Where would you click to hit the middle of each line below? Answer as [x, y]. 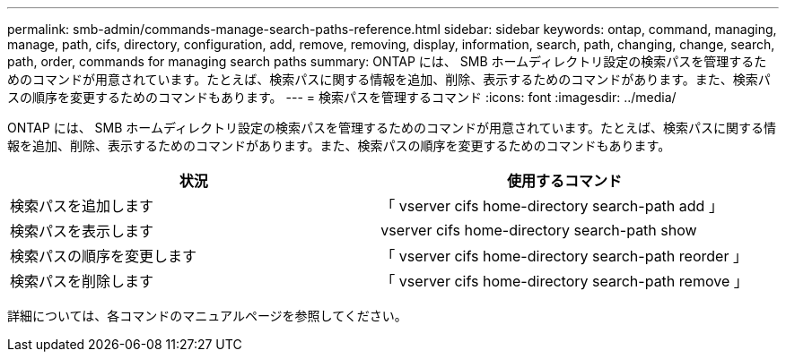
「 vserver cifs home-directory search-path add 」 [552, 206]
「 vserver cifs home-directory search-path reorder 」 [564, 256]
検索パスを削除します [82, 281]
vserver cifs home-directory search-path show [539, 230]
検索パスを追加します [82, 206]
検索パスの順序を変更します [104, 256]
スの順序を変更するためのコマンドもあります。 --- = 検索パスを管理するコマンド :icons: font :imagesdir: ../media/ [342, 97]
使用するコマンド [565, 181]
